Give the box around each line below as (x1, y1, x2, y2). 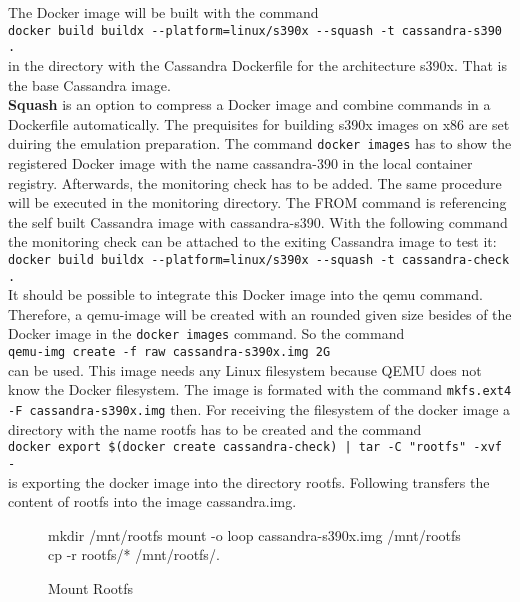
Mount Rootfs (48, 577, 134, 598)
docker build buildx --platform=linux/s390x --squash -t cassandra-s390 (8, 23, 502, 38)
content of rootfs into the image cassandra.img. (8, 491, 297, 512)
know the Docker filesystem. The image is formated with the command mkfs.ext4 (8, 379, 512, 400)
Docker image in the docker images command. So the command (8, 323, 405, 344)
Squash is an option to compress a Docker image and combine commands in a (8, 94, 491, 115)
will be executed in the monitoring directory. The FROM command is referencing (8, 192, 507, 213)
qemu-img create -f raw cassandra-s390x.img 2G (8, 345, 331, 360)
